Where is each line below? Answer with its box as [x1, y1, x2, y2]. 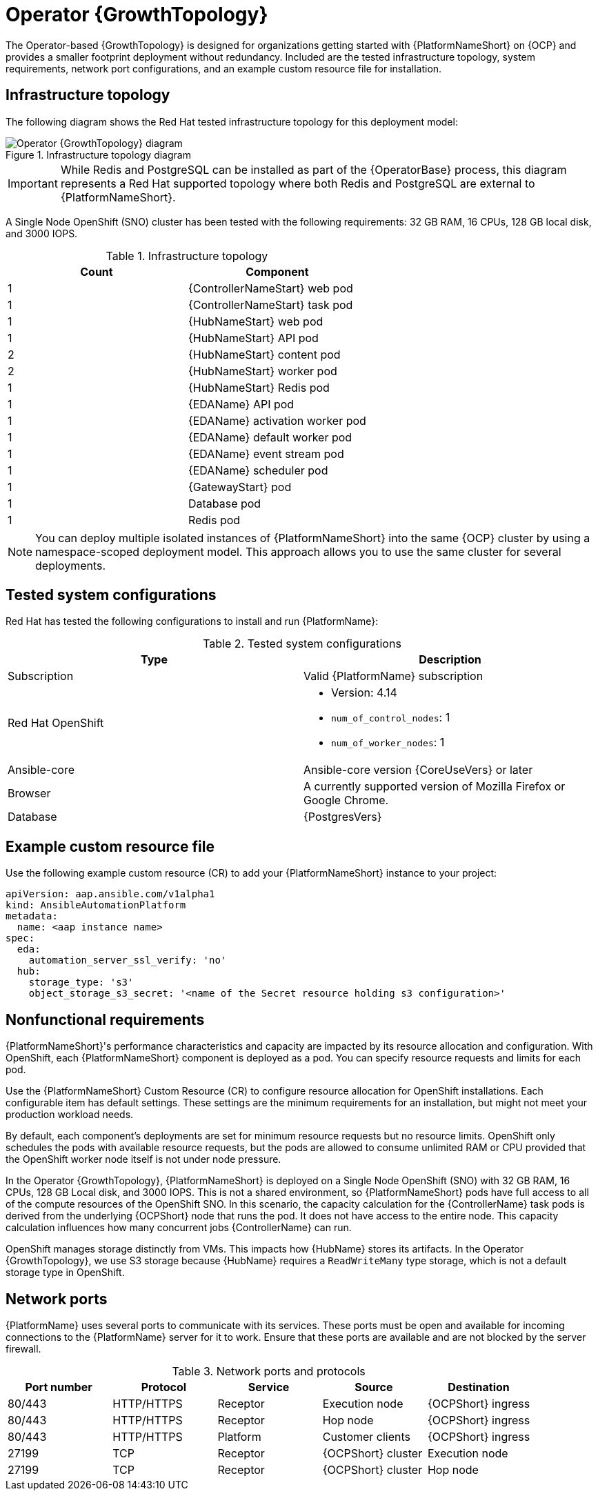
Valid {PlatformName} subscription [303, 669, 484, 684]
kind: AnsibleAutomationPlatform [6, 899, 186, 911]
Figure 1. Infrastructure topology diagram [6, 148, 191, 161]
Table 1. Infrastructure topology [106, 248, 268, 263]
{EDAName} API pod [188, 397, 295, 411]
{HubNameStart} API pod [188, 330, 319, 345]
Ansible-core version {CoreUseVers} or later [303, 763, 533, 777]
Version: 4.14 [331, 686, 397, 700]
